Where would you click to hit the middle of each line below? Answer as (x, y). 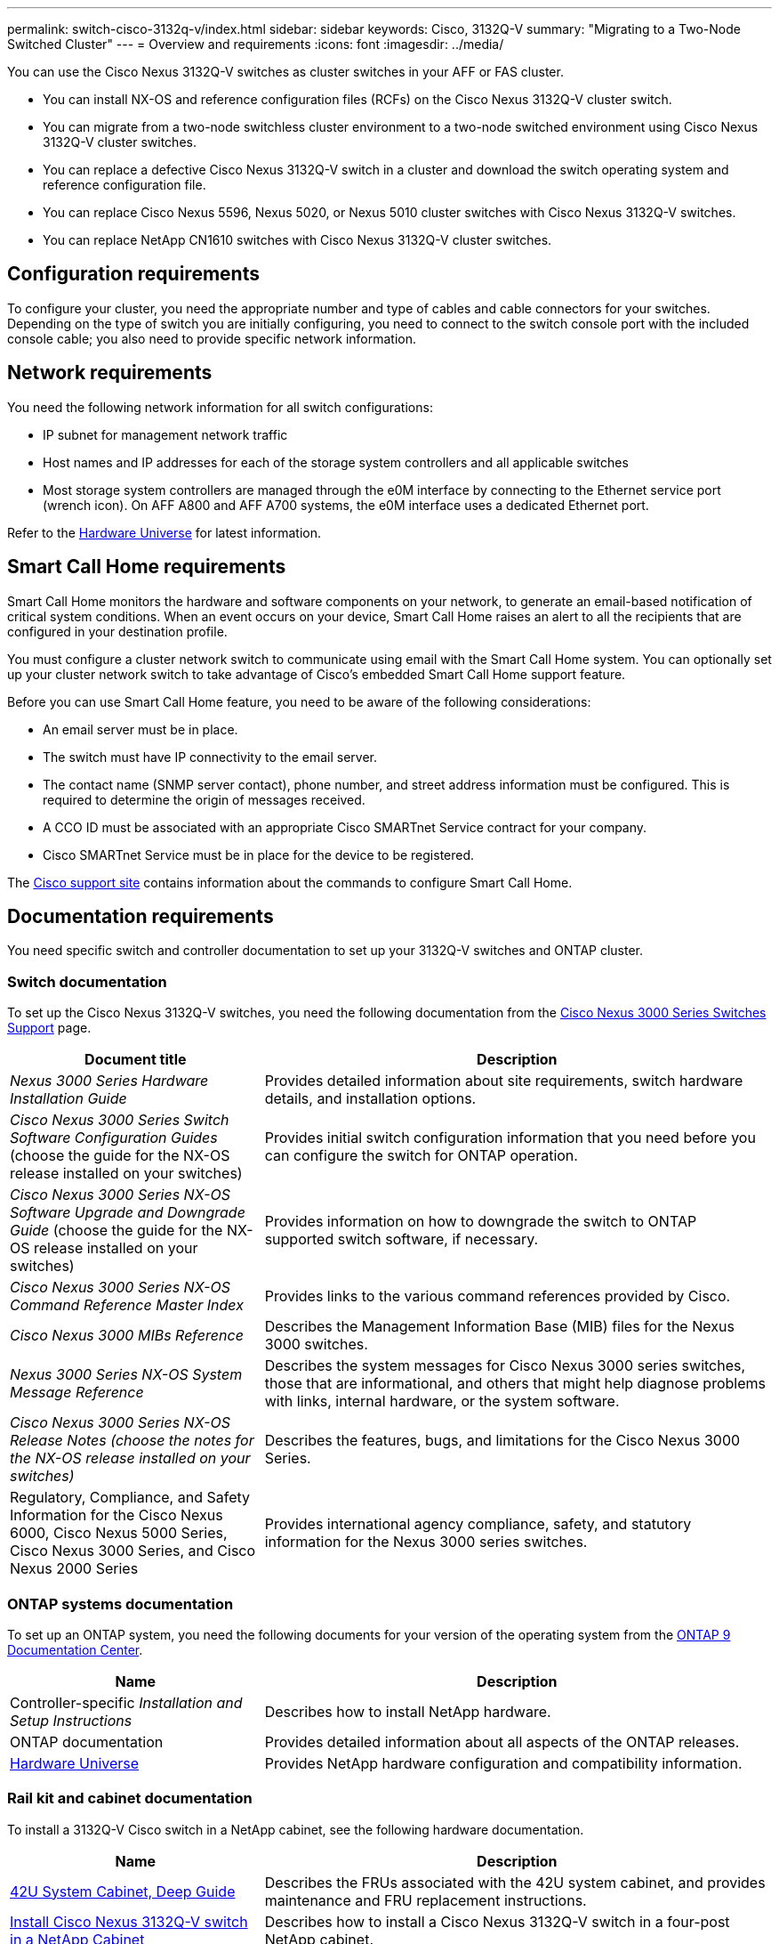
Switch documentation (87, 981)
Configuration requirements (133, 274)
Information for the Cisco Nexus (116, 1515)
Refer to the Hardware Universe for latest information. (165, 532)
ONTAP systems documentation (120, 1604)
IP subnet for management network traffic (165, 434)
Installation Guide (68, 1099)
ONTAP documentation (87, 1741)
